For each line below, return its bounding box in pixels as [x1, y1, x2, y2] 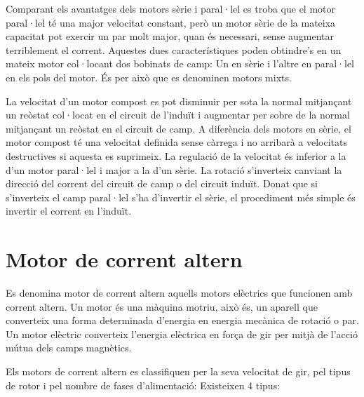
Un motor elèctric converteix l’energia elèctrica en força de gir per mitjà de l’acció [6, 326, 358, 341]
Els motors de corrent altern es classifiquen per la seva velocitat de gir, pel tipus [6, 364, 351, 378]
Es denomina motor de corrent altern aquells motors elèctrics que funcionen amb [6, 285, 353, 300]
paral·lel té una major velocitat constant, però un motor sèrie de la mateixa [6, 15, 336, 29]
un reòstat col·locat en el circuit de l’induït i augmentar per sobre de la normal [6, 107, 350, 122]
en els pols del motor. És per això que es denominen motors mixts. [6, 69, 292, 84]
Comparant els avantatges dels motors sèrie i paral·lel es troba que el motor [6, 1, 336, 15]
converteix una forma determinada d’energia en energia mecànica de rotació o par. [6, 313, 359, 328]
